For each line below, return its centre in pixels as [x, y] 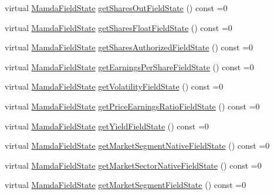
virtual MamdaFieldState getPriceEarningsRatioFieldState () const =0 [132, 106]
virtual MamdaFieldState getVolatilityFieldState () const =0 [114, 86]
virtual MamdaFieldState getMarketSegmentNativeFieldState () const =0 [137, 146]
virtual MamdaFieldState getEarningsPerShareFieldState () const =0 [129, 66]
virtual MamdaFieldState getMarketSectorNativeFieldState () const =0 [133, 165]
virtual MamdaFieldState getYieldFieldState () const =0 [107, 126]
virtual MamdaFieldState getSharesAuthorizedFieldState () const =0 [129, 47]
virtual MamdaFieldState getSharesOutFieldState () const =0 [116, 8]
